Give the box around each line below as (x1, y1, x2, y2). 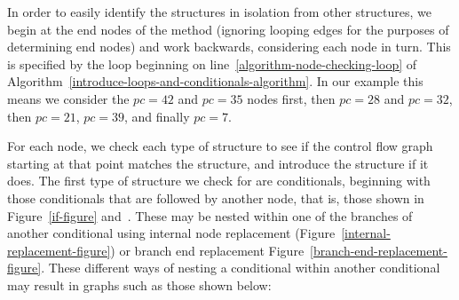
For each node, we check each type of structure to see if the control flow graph (7, 137, 433, 155)
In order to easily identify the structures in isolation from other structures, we (7, 3, 431, 20)
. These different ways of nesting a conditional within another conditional (41, 258, 440, 277)
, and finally (124, 107, 190, 125)
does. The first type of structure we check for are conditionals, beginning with (7, 171, 431, 190)
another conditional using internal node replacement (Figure (7, 224, 336, 242)
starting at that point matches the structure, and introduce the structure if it (7, 154, 429, 172)
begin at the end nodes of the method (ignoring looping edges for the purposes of (7, 20, 449, 38)
